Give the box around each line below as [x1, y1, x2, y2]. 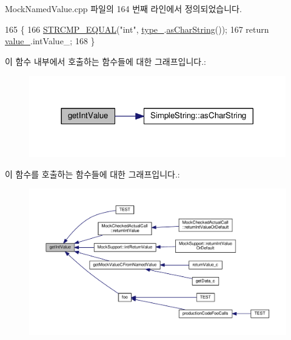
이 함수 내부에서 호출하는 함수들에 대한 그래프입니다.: [5, 55, 206, 67]
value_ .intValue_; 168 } [5, 35, 95, 47]
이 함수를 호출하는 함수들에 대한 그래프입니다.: [5, 167, 180, 180]
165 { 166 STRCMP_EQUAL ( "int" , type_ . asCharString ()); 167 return [5, 22, 269, 35]
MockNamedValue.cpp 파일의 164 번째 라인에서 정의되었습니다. [5, 2, 242, 15]
